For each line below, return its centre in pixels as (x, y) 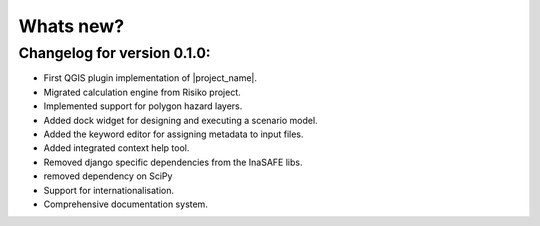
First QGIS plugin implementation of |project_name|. (150, 78)
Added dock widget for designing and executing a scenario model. (181, 120)
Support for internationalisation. (109, 190)
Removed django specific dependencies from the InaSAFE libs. (173, 162)
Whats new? (71, 26)
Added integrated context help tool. (116, 148)
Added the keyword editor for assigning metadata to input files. (173, 134)
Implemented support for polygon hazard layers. (143, 106)
